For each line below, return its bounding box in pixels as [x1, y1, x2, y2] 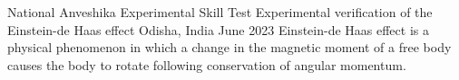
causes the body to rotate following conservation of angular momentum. [7, 55, 406, 74]
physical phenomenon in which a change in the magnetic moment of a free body [7, 38, 452, 57]
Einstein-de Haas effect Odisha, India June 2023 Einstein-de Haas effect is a [7, 20, 429, 39]
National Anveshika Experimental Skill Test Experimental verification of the [7, 3, 433, 21]
